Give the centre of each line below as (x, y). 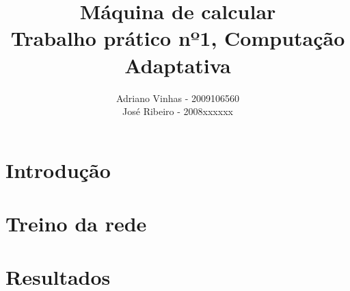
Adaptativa (178, 65)
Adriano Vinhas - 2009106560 (178, 98)
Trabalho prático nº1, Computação (178, 38)
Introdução (58, 169)
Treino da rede (76, 224)
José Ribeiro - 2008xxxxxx (178, 111)
